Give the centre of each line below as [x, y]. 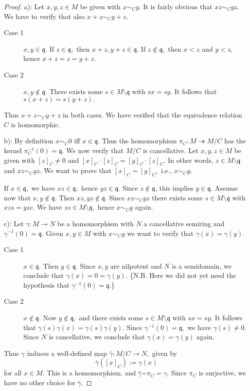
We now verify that [95, 150]
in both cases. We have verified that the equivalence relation [152, 115]
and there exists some [111, 318]
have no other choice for [40, 382]
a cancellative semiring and [184, 223]
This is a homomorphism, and [91, 373]
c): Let [14, 223]
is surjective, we [222, 373]
